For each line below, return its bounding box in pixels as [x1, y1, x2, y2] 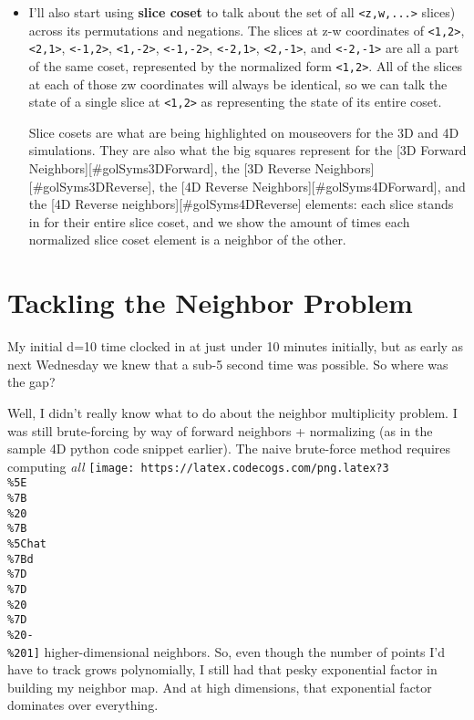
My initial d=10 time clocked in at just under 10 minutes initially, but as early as [7, 337, 464, 356]
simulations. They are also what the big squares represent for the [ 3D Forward [28, 141, 467, 160]
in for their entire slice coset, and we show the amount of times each [28, 212, 410, 231]
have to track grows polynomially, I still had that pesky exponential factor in [7, 660, 438, 679]
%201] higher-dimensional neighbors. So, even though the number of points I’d [7, 642, 445, 661]
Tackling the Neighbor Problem [7, 284, 413, 321]
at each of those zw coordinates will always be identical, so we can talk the [28, 74, 448, 93]
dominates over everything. [7, 695, 159, 715]
